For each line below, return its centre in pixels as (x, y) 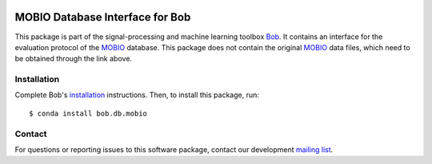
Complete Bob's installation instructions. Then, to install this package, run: (137, 95)
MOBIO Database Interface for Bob (103, 17)
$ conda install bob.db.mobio (88, 113)
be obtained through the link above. (73, 59)
